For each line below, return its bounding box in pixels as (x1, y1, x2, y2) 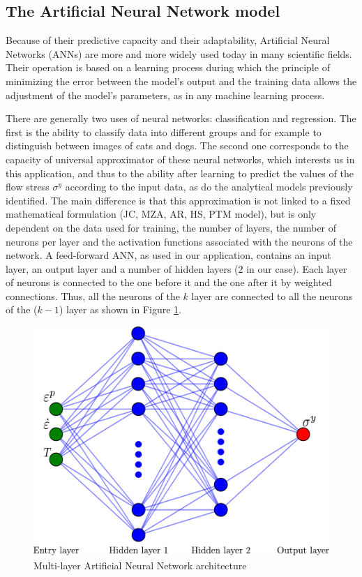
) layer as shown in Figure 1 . (59, 302, 181, 317)
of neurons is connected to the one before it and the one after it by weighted (6, 275, 332, 290)
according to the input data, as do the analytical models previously (65, 179, 353, 194)
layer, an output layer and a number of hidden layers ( (6, 261, 239, 276)
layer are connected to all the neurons (191, 288, 353, 303)
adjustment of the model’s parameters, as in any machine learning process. (6, 87, 325, 102)
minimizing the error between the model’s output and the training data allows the (6, 73, 357, 88)
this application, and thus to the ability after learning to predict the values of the (6, 165, 354, 180)
